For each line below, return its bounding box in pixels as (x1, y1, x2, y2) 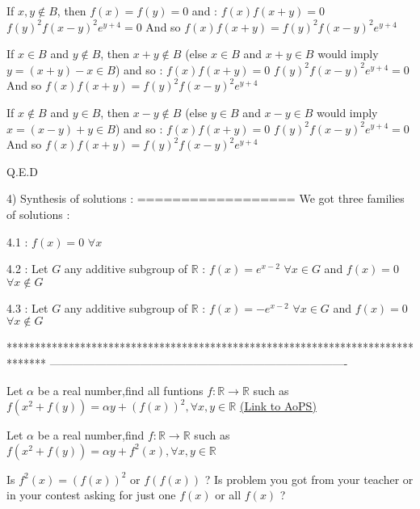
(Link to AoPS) (239, 398, 317, 414)
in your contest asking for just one (6, 486, 176, 503)
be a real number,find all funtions (37, 381, 204, 398)
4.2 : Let (6, 260, 48, 277)
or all (215, 486, 241, 503)
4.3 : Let (6, 299, 48, 316)
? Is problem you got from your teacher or (204, 470, 414, 487)
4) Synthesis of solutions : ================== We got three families (6, 190, 405, 207)
